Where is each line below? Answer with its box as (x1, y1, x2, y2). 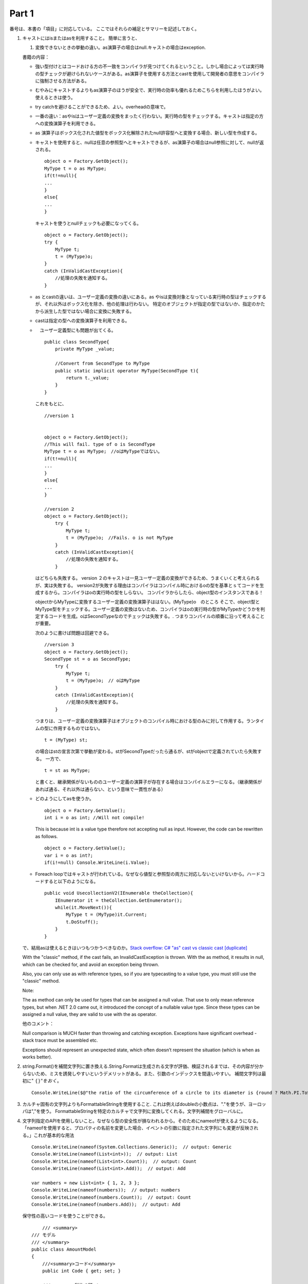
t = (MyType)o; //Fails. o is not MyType (66, 535, 174, 541)
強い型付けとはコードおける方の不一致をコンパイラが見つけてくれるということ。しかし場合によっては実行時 (35, 63, 264, 69)
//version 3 (44, 642, 74, 648)
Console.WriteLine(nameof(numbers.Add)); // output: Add (31, 1202, 181, 1207)
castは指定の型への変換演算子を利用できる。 (35, 317, 130, 324)
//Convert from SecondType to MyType (54, 361, 150, 367)
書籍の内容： (22, 54, 50, 60)
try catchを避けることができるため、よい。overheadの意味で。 (35, 104, 169, 110)
